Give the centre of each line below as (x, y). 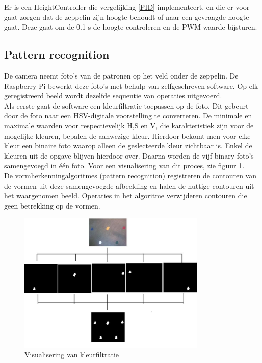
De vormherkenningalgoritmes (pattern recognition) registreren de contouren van (130, 175)
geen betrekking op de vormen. (52, 205)
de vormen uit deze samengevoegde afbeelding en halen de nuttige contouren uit (129, 185)
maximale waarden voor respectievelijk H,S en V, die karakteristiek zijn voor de (129, 125)
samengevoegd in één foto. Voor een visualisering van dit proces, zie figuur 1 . (124, 165)
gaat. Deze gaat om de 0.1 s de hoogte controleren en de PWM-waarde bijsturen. (131, 27)
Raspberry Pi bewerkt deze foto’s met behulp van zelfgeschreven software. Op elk (131, 85)
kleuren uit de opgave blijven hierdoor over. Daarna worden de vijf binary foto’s (129, 155)
